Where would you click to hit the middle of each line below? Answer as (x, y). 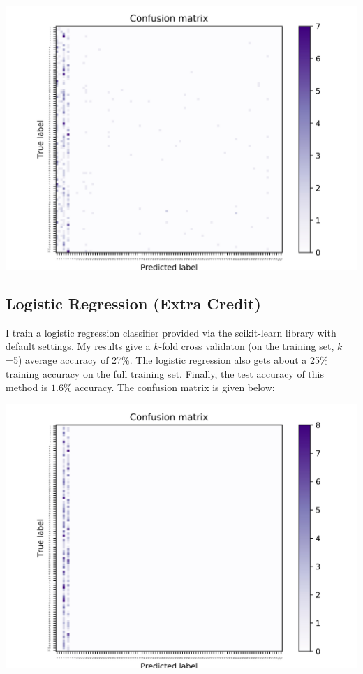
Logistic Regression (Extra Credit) (133, 303)
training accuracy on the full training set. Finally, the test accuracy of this (165, 373)
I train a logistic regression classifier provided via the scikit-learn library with (171, 332)
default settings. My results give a (78, 346)
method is (27, 387)
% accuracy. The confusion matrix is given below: (169, 387)
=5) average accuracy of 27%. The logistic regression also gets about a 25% (167, 359)
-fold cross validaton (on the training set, (246, 346)
